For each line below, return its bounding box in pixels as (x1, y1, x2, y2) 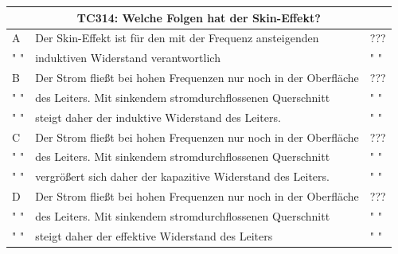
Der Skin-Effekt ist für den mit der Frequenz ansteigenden (35, 29, 319, 46)
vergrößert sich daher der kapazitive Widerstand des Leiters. (35, 168, 330, 185)
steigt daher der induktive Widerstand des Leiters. (35, 108, 281, 125)
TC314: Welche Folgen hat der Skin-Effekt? (76, 9, 321, 25)
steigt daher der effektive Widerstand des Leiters (35, 227, 273, 244)
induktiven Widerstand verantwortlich (35, 49, 220, 66)
